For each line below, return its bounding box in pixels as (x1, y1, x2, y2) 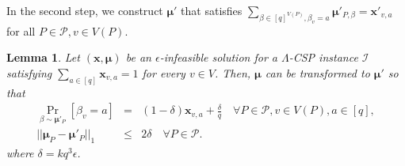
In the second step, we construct (6, 2, 163, 18)
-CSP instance (288, 49, 358, 66)
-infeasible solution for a (159, 49, 277, 66)
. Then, (215, 64, 251, 81)
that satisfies (181, 2, 243, 18)
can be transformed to (265, 64, 370, 81)
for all (6, 22, 36, 39)
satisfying (6, 64, 52, 81)
